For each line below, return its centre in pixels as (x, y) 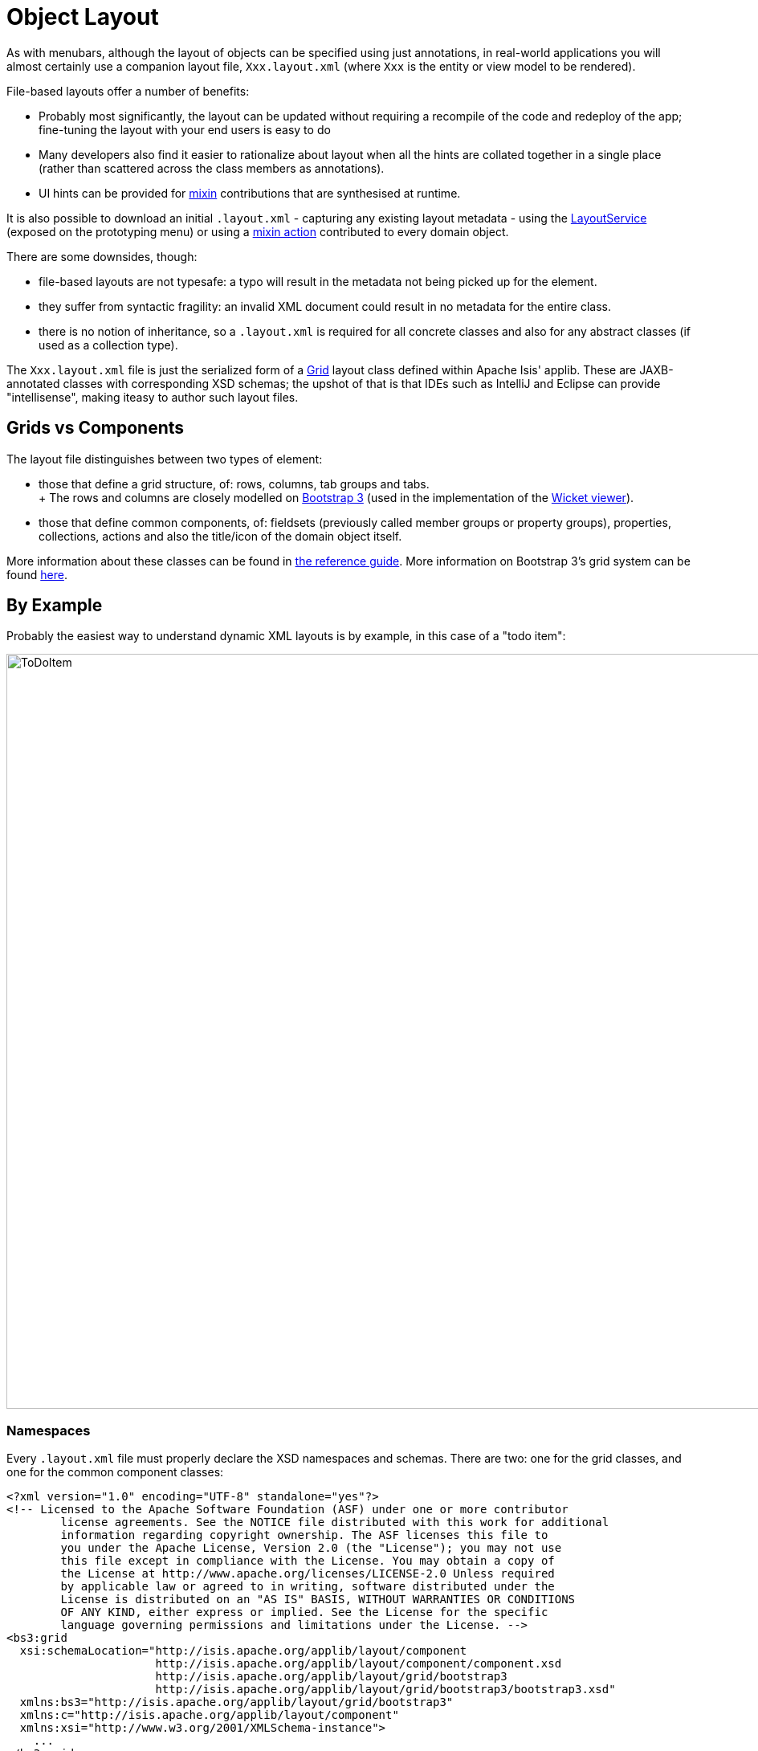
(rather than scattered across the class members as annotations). (212, 168)
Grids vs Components (96, 428)
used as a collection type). (108, 345)
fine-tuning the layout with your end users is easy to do (185, 129)
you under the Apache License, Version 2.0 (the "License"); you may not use (311, 1548)
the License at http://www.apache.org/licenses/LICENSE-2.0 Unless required (308, 1574)
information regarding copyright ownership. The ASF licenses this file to (304, 1535)
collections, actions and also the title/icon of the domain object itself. (220, 536)
